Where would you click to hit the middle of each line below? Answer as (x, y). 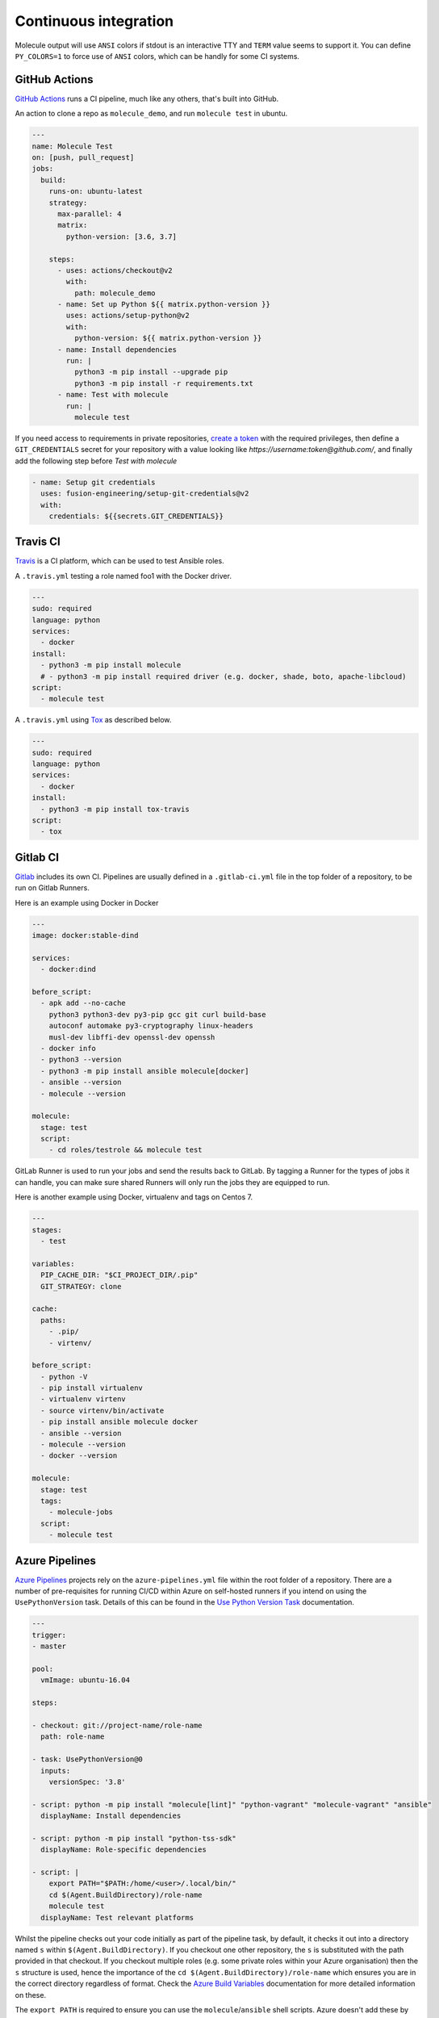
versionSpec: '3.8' (88, 1781)
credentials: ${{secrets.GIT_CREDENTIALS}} (136, 516)
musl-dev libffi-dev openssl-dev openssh (132, 1037)
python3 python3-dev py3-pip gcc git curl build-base (157, 1014)
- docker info (69, 1048)
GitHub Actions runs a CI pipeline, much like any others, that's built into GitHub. (147, 98)
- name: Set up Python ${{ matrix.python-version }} (164, 304)
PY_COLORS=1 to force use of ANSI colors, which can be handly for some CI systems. (157, 56)
